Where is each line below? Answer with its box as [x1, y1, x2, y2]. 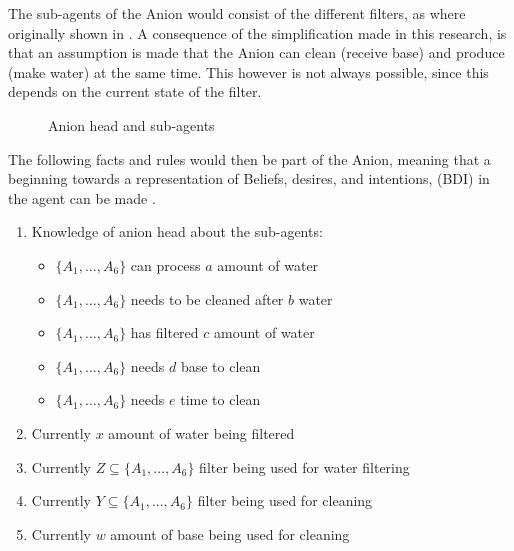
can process [130, 254, 201, 275]
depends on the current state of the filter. [8, 81, 262, 102]
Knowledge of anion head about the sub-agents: [31, 221, 323, 242]
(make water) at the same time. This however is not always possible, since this [8, 61, 489, 82]
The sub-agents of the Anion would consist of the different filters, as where [8, 3, 466, 23]
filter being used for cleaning [197, 490, 373, 511]
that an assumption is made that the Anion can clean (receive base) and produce [8, 42, 505, 63]
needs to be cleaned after [130, 288, 284, 309]
